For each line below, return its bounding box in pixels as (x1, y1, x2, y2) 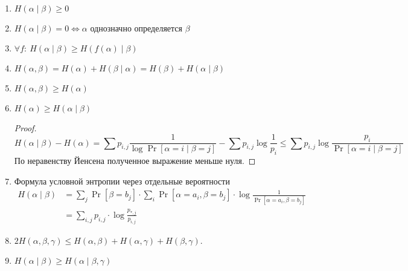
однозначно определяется (90, 24, 182, 33)
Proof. (14, 121, 37, 134)
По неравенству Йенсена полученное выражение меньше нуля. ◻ (14, 154, 256, 167)
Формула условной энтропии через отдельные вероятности (14, 174, 230, 187)
